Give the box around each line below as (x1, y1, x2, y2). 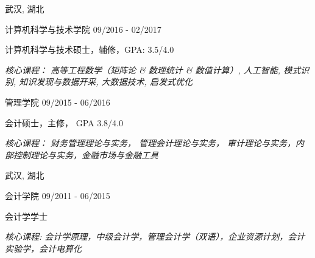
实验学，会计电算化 (5, 242, 82, 254)
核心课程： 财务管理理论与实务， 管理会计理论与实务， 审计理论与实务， (5, 137, 296, 149)
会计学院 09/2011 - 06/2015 (5, 189, 110, 202)
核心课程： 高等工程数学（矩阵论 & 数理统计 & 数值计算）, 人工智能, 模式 (5, 63, 301, 76)
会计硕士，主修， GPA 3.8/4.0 (5, 116, 123, 129)
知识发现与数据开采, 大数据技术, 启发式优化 (19, 75, 193, 88)
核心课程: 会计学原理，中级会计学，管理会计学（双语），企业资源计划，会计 (5, 230, 305, 243)
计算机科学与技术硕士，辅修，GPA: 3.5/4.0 (5, 43, 174, 56)
